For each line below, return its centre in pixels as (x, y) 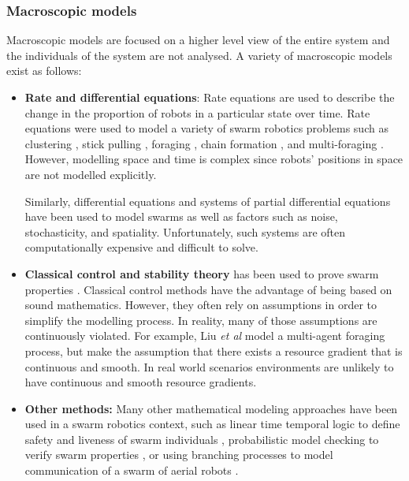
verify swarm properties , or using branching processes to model (179, 455)
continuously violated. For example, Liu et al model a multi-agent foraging (205, 336)
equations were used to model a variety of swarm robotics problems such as (206, 128)
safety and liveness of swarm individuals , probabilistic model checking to (202, 439)
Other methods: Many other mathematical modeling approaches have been (211, 408)
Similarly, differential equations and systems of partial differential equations (208, 201)
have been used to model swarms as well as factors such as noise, (181, 216)
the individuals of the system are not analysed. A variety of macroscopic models (199, 55)
